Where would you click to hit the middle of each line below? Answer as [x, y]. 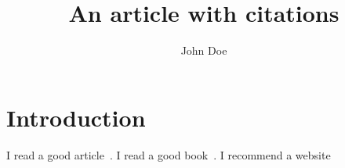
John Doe [204, 50]
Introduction [76, 117]
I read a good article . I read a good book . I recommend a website [169, 154]
